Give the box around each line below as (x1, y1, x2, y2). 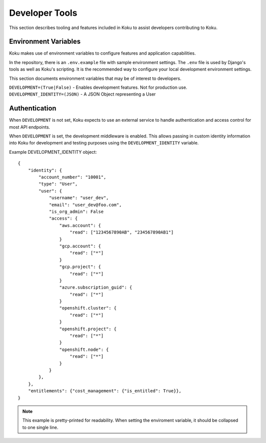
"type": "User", (38, 181, 78, 187)
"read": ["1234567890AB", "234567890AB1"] (69, 230, 174, 235)
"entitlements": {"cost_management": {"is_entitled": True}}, (28, 388, 182, 394)
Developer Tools (9, 7, 77, 18)
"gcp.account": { (59, 243, 101, 249)
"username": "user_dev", (49, 195, 109, 201)
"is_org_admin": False (49, 209, 104, 214)
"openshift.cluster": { (59, 306, 117, 311)
